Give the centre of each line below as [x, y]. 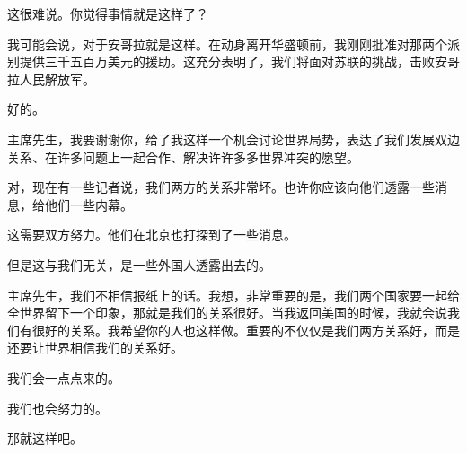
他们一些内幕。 [88, 204]
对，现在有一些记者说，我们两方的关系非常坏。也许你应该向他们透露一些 [221, 187]
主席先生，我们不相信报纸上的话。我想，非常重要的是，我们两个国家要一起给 [233, 295]
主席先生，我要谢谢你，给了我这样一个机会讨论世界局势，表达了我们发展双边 [233, 139]
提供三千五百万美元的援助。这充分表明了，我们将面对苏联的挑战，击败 [227, 61]
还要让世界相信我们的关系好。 [95, 348]
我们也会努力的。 [57, 408]
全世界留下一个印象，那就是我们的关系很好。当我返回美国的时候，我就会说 [227, 313]
